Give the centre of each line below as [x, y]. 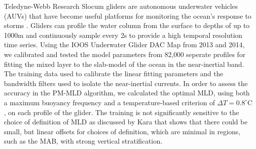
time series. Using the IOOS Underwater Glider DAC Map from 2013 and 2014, [124, 45]
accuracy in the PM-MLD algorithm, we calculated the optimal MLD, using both [127, 93]
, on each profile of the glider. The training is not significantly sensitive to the [122, 112]
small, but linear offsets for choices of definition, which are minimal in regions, [122, 131]
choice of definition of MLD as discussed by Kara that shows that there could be [126, 122]
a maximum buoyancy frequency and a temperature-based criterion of [110, 102]
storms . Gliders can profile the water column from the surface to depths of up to [127, 25]
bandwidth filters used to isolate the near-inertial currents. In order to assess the [126, 83]
